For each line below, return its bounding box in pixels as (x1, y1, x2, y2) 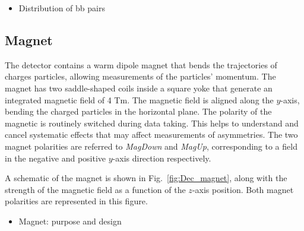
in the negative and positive (5, 151, 106, 164)
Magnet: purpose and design (18, 214, 122, 227)
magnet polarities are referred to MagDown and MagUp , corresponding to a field (5, 140, 297, 152)
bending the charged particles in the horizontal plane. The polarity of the (5, 105, 272, 118)
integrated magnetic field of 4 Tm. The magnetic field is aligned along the (5, 93, 274, 106)
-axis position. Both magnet (192, 183, 294, 195)
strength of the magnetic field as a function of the (5, 183, 186, 195)
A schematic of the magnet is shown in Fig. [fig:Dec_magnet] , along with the (5, 172, 287, 184)
